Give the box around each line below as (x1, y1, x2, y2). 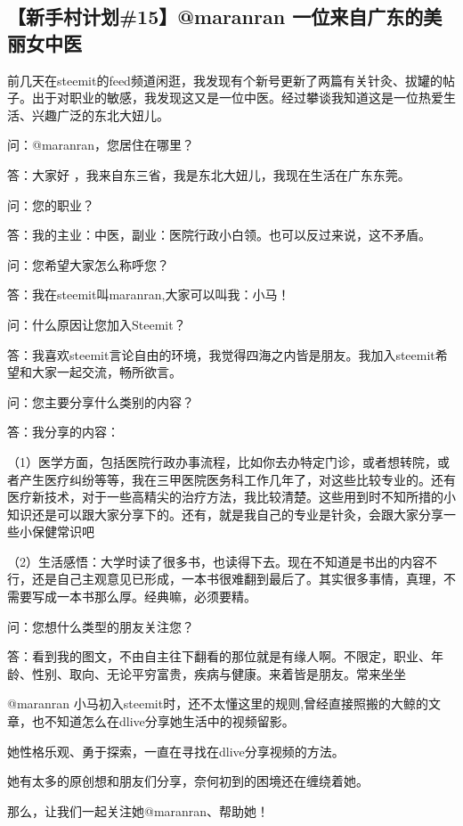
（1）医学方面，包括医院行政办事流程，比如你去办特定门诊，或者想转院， (7, 452, 437, 470)
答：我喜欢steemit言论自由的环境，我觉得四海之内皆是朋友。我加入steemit (7, 345, 435, 364)
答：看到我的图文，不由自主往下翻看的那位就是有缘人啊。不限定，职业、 (7, 647, 431, 666)
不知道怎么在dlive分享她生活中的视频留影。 (44, 712, 295, 731)
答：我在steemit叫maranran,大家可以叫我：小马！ (7, 285, 290, 304)
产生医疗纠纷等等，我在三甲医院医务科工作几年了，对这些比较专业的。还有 (19, 470, 456, 488)
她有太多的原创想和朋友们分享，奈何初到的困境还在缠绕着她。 (7, 772, 369, 790)
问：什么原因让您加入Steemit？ (7, 315, 186, 333)
